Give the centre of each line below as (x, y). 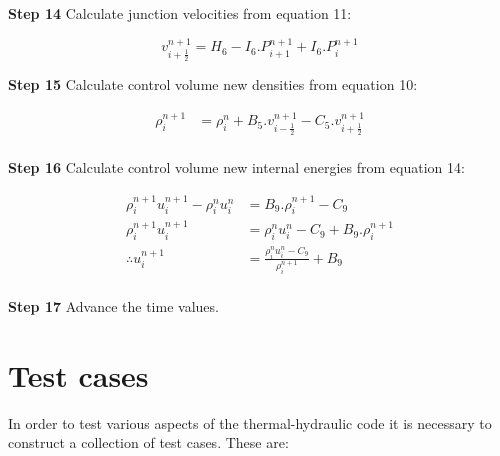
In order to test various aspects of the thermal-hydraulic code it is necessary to (250, 422)
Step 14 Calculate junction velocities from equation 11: (180, 13)
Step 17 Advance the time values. (113, 305)
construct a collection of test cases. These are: (148, 442)
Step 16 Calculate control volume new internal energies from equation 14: (236, 167)
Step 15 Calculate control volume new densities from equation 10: (213, 84)
